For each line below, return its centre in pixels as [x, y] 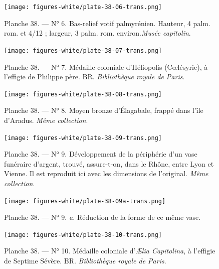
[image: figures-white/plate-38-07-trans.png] [83, 50]
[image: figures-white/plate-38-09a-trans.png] [85, 201]
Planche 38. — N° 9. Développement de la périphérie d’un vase [101, 154]
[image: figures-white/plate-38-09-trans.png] [83, 138]
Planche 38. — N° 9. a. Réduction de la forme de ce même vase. [102, 217]
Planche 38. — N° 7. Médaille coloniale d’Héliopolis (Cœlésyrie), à [106, 66]
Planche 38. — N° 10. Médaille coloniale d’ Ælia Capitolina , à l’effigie [110, 251]
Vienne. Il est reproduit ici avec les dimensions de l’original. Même [106, 173]
